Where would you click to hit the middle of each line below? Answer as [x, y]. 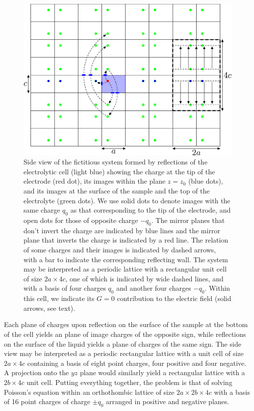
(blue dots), [205, 181]
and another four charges [154, 288]
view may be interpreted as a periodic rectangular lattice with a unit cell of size [124, 353]
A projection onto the [37, 372]
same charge [42, 210]
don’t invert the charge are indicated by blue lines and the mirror [122, 230]
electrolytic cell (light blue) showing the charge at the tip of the [119, 171]
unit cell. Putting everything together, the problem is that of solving [129, 382]
